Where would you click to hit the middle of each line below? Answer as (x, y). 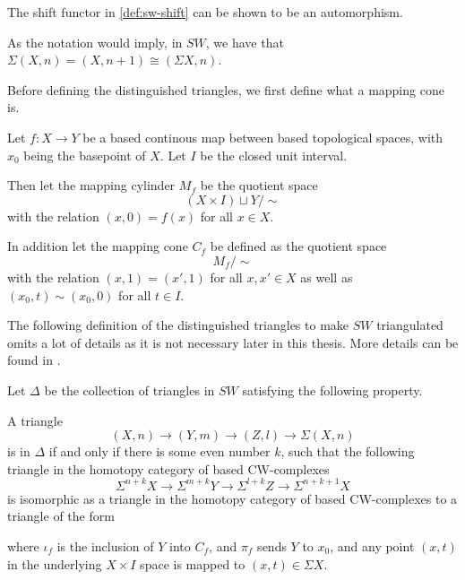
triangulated (410, 325)
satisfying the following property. (332, 390)
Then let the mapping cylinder (91, 185)
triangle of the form (61, 516)
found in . (34, 360)
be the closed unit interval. (274, 155)
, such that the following (348, 451)
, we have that (245, 42)
